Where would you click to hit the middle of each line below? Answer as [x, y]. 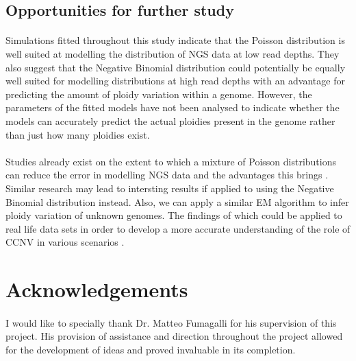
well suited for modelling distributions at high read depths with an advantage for [175, 81]
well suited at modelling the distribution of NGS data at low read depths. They [173, 53]
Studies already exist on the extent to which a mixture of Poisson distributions [171, 161]
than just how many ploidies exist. [78, 134]
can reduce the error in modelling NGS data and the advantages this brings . [167, 175]
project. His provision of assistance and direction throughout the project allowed [174, 336]
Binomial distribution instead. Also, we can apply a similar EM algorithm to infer [177, 201]
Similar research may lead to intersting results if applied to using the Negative [170, 188]
